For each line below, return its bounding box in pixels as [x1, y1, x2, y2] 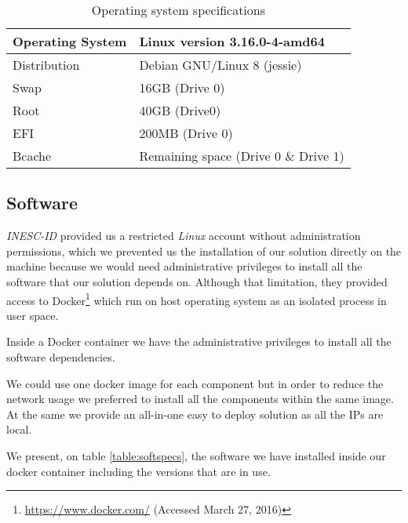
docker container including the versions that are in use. [6, 463, 271, 479]
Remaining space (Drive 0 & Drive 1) [139, 147, 344, 165]
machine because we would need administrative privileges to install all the [6, 258, 362, 274]
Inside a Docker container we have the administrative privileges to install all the [6, 333, 392, 350]
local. [6, 421, 32, 438]
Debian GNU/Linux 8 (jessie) [139, 56, 302, 74]
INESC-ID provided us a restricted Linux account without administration [6, 227, 361, 244]
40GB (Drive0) [139, 101, 221, 119]
